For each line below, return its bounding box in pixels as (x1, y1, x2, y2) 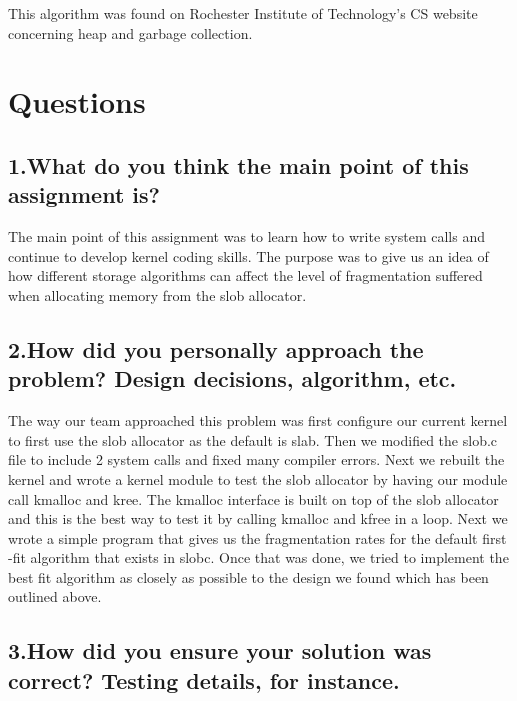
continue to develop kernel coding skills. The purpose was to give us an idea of (8, 245, 489, 266)
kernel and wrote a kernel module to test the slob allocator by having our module (8, 468, 508, 489)
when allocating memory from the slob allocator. (8, 284, 307, 305)
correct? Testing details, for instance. (8, 664, 400, 695)
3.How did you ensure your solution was (8, 635, 432, 666)
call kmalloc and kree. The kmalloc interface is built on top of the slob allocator (8, 488, 499, 509)
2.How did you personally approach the (8, 333, 424, 364)
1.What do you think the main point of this (8, 149, 469, 180)
